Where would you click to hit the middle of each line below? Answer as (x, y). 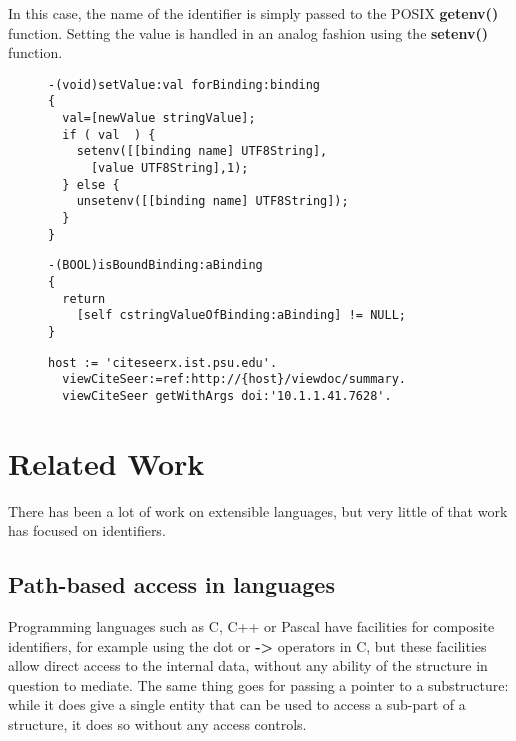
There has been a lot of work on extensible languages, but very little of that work (258, 510)
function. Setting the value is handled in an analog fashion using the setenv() (248, 32)
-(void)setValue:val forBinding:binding (184, 84)
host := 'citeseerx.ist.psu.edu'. (163, 362)
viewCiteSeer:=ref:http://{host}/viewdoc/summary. (234, 379)
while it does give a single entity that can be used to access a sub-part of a (237, 704)
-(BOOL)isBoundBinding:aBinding (155, 265)
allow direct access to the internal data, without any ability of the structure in (248, 665)
